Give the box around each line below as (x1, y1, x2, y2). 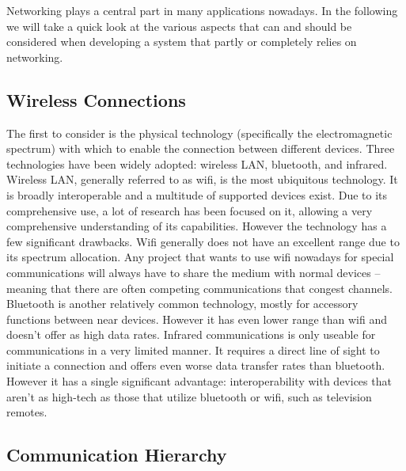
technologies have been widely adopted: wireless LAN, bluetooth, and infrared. (6, 155, 388, 172)
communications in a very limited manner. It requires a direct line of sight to (6, 341, 380, 358)
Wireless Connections (6, 87, 186, 112)
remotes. (6, 404, 47, 420)
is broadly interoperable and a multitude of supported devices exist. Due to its (6, 186, 388, 203)
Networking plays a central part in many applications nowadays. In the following (6, 2, 398, 18)
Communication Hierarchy (6, 443, 227, 467)
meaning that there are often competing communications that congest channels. (6, 279, 393, 296)
